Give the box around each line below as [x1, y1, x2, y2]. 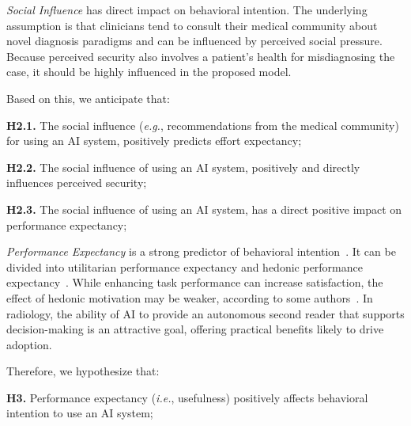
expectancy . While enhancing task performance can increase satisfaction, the [6, 274, 383, 291]
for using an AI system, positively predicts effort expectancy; [6, 132, 302, 149]
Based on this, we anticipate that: [6, 89, 170, 106]
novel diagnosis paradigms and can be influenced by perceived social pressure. [6, 32, 383, 49]
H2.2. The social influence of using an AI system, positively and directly [6, 158, 360, 175]
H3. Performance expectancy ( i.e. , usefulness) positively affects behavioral [6, 389, 368, 405]
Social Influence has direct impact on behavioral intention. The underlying [6, 2, 368, 17]
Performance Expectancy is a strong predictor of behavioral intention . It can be [6, 243, 396, 260]
